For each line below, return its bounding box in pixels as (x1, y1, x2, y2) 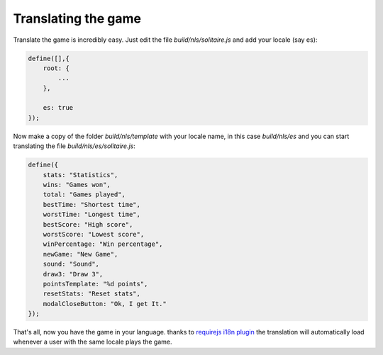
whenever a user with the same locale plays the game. (13, 337, 173, 346)
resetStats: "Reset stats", (43, 290, 141, 298)
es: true (43, 103, 74, 112)
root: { (43, 64, 70, 72)
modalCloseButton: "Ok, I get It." (43, 300, 167, 308)
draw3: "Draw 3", (43, 270, 104, 278)
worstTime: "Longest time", (43, 210, 141, 219)
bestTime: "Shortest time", (43, 201, 141, 208)
